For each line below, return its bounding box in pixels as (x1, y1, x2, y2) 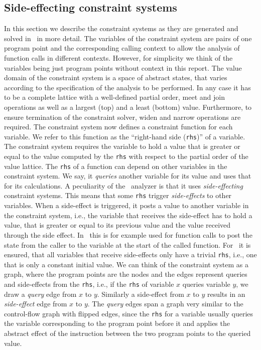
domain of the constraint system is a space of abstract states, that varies (4, 72, 227, 83)
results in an (207, 288, 245, 299)
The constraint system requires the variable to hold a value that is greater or (4, 141, 240, 151)
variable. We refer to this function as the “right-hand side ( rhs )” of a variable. (4, 131, 245, 141)
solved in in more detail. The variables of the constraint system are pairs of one (4, 33, 252, 43)
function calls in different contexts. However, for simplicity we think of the (4, 52, 233, 63)
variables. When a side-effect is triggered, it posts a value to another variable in (4, 200, 249, 211)
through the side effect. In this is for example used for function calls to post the (4, 229, 252, 240)
